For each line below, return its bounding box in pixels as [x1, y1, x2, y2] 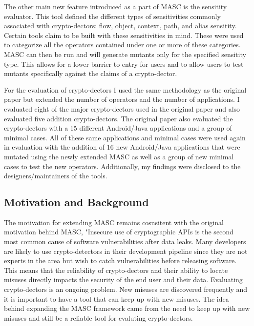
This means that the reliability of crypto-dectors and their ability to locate [4, 265, 228, 275]
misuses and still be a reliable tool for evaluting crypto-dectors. [4, 312, 193, 323]
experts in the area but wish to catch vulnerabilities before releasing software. [4, 255, 237, 266]
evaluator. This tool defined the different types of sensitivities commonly [4, 11, 221, 21]
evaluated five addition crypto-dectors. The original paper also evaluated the [4, 113, 233, 123]
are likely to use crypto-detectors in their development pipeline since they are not [4, 246, 248, 256]
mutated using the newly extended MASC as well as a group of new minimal [4, 151, 234, 161]
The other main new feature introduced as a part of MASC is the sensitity [4, 1, 227, 11]
